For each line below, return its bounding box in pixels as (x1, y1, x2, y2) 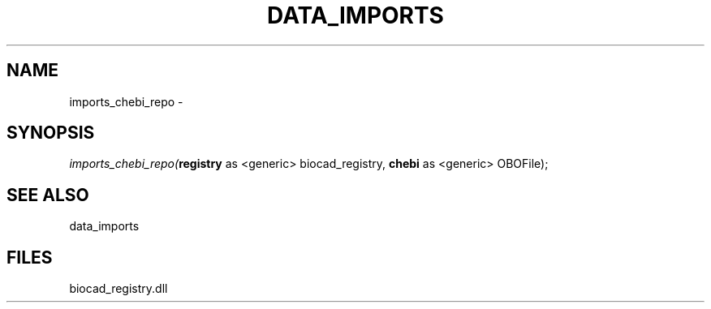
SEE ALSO (6, 184, 89, 205)
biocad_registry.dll (69, 281, 168, 296)
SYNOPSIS (6, 122, 95, 144)
